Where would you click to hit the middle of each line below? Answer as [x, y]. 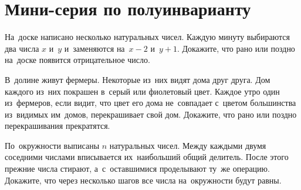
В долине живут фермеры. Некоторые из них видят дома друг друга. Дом [138, 79]
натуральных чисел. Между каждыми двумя [188, 145]
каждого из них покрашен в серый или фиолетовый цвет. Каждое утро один [142, 91]
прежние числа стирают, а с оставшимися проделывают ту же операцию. [137, 169]
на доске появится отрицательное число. [77, 60]
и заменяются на [94, 48]
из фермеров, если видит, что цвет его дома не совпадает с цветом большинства [150, 103]
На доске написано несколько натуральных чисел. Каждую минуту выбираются [147, 37]
